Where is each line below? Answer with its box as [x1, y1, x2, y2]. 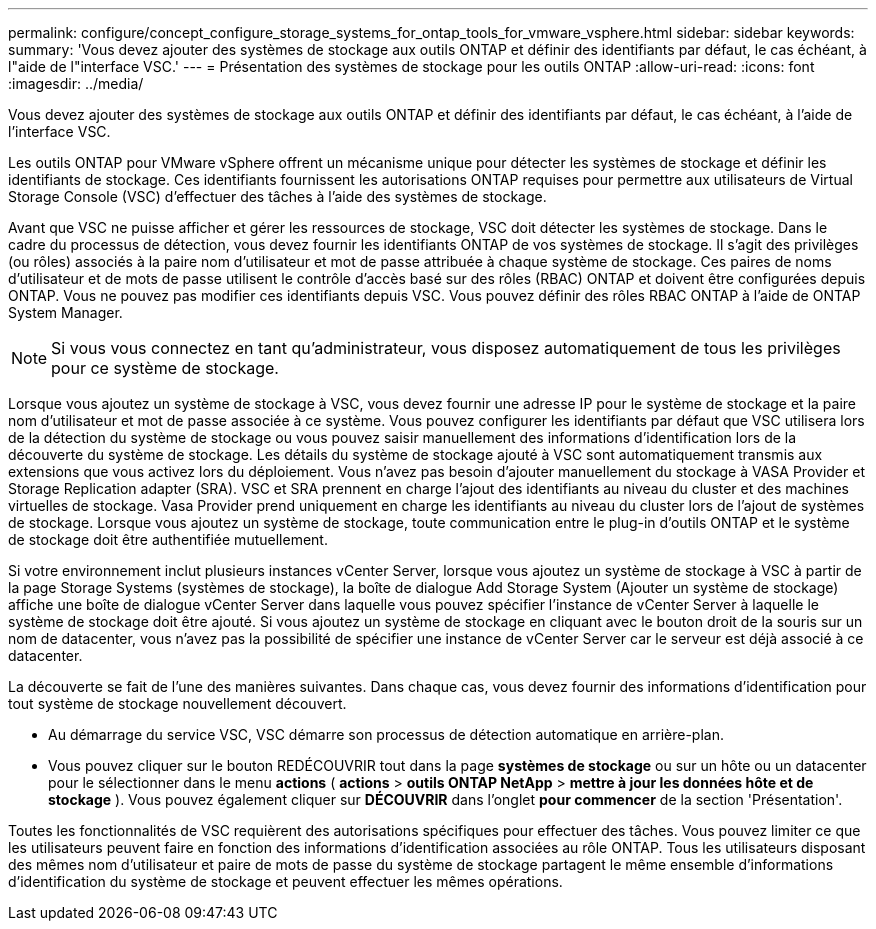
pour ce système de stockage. [51, 358, 279, 378]
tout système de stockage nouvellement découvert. [8, 695, 347, 712]
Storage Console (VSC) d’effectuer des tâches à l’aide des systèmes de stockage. [8, 188, 547, 205]
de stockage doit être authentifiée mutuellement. [8, 531, 328, 548]
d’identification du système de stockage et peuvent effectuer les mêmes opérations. [8, 873, 563, 890]
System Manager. [8, 304, 123, 321]
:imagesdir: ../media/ [8, 75, 144, 92]
